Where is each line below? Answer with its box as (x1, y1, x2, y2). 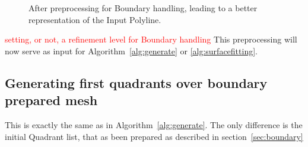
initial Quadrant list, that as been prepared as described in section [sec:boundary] (5, 130, 303, 142)
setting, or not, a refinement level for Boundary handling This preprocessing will (5, 33, 297, 45)
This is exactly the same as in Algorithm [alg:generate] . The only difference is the (5, 118, 303, 130)
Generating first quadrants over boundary (5, 73, 268, 92)
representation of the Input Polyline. (28, 13, 161, 25)
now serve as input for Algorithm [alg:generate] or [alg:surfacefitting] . (5, 44, 258, 57)
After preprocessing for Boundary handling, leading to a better (28, 2, 258, 14)
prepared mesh (5, 91, 98, 109)
